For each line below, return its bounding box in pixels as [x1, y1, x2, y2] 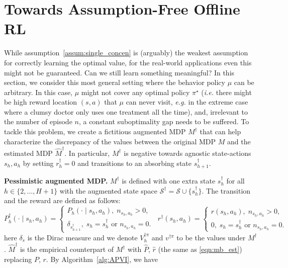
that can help [200, 126, 241, 137]
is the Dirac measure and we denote [27, 232, 138, 242]
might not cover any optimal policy [81, 86, 190, 97]
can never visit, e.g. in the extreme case [126, 97, 248, 107]
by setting [23, 157, 54, 168]
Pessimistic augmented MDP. [4, 175, 108, 186]
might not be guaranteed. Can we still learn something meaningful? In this [4, 67, 235, 77]
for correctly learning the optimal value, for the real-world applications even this [4, 57, 252, 67]
